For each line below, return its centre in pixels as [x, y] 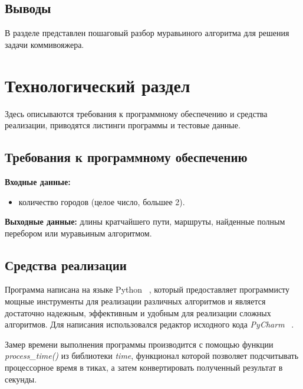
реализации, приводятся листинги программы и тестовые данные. [123, 125]
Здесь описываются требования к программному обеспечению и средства [136, 113]
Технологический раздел [98, 85]
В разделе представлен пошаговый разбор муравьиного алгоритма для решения [147, 33]
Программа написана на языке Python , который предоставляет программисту [147, 289]
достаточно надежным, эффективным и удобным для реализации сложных [138, 312]
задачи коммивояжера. [45, 44]
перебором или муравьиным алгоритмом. [78, 233]
